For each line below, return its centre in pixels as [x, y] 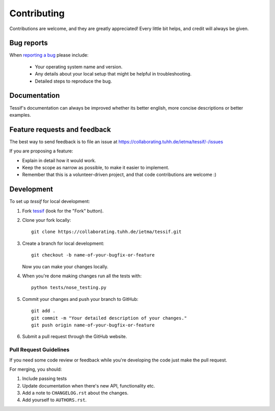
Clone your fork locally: [47, 220]
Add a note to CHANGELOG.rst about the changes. [75, 393]
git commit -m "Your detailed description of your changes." [109, 318]
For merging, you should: [36, 369]
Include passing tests [45, 379]
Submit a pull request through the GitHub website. [75, 337]
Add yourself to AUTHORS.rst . [54, 400]
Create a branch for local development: [63, 243]
